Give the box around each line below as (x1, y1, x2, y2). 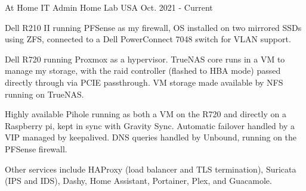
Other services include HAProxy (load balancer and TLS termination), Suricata (5, 162, 296, 175)
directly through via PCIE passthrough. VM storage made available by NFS (5, 76, 283, 88)
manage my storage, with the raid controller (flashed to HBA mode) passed (5, 64, 281, 77)
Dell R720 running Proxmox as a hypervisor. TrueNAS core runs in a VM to (5, 52, 285, 65)
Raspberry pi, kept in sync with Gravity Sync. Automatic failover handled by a (5, 119, 295, 131)
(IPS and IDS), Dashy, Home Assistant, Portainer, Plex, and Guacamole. (5, 174, 272, 187)
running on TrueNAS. (5, 87, 84, 100)
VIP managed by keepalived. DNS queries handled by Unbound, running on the (5, 131, 297, 143)
